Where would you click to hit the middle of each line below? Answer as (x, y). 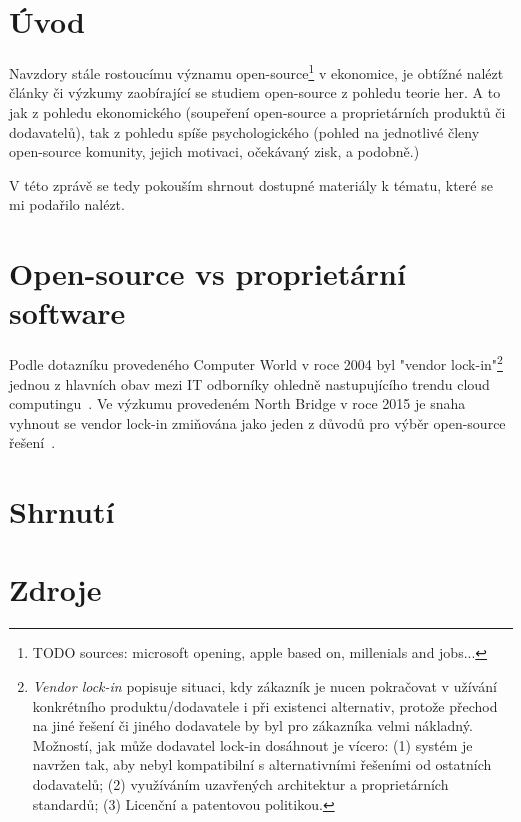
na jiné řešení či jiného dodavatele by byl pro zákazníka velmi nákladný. (252, 725)
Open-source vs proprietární (207, 273)
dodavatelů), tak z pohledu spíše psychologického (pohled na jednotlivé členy (244, 131)
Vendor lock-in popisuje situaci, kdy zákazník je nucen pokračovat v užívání (264, 685)
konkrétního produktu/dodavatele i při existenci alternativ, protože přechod (265, 705)
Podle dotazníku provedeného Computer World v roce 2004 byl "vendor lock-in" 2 (256, 362)
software (67, 312)
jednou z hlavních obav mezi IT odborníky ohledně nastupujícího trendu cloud (249, 383)
